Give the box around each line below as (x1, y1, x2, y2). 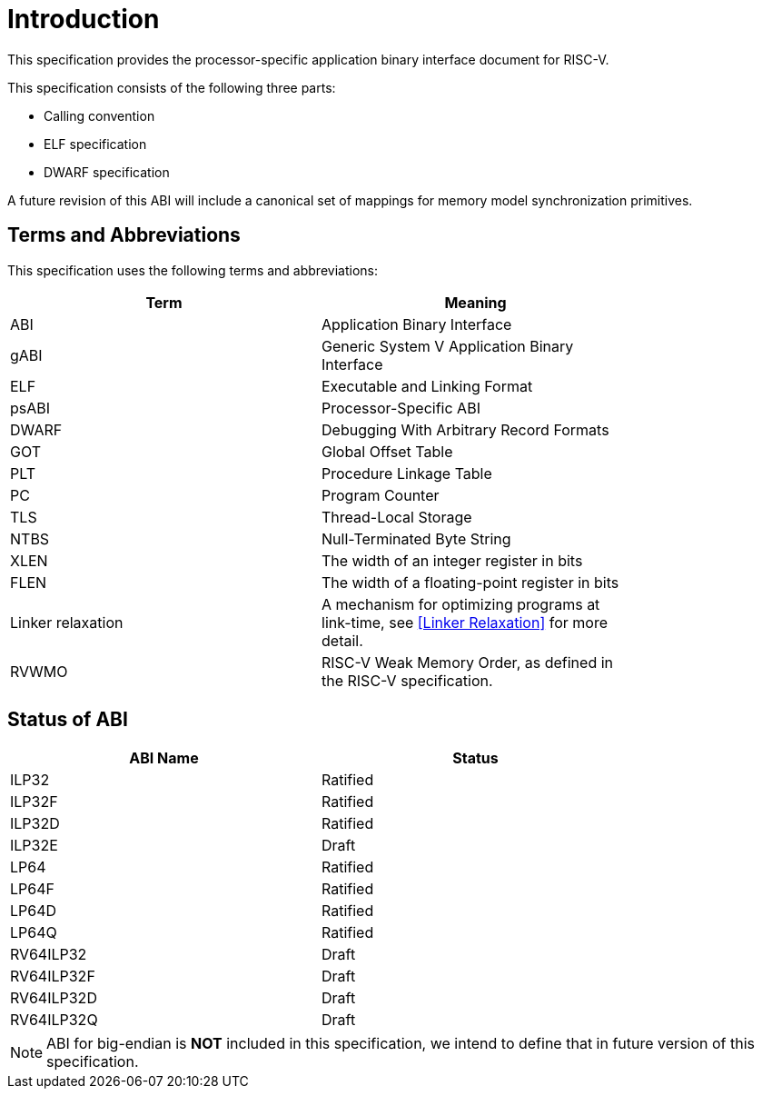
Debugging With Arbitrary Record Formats (322, 420, 609, 439)
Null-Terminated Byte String (322, 529, 511, 548)
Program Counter (322, 485, 440, 504)
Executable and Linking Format (322, 376, 533, 395)
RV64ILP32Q (10, 1011, 98, 1030)
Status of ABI (7, 708, 128, 732)
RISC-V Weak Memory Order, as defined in (322, 653, 613, 672)
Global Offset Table (322, 442, 453, 461)
